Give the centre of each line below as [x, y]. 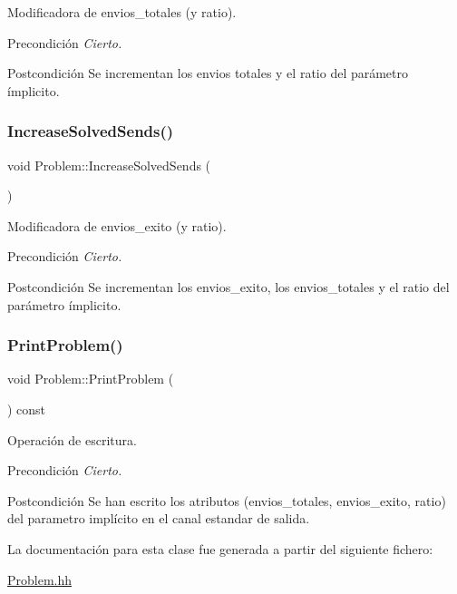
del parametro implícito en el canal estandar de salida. [159, 518]
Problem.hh [40, 579]
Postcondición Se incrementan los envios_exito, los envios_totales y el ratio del [228, 286]
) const [27, 409]
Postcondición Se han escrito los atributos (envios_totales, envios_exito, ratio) [227, 500]
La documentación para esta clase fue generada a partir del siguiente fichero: [220, 548]
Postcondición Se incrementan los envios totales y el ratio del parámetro [208, 73]
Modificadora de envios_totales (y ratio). [122, 12]
